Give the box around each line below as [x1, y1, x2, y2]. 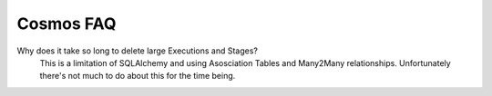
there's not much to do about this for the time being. [39, 71, 236, 82]
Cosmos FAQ [16, 14, 117, 34]
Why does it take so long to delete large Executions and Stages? [16, 45, 259, 56]
